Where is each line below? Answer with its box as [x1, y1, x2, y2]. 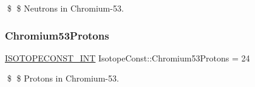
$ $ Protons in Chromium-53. [7, 72, 119, 85]
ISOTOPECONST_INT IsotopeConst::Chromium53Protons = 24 [5, 51, 250, 64]
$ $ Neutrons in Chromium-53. [7, 2, 124, 14]
